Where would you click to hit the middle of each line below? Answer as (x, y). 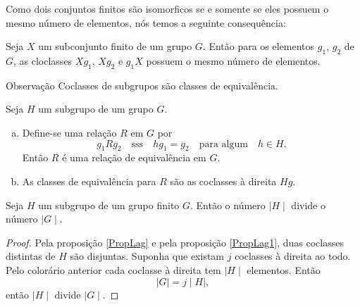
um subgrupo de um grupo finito (109, 205)
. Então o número (228, 205)
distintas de (31, 256)
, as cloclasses (43, 60)
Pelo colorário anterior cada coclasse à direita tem (113, 269)
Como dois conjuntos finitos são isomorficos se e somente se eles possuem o (167, 8)
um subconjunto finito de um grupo (115, 46)
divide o (308, 205)
